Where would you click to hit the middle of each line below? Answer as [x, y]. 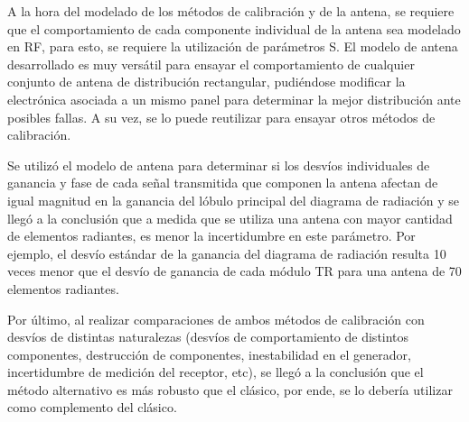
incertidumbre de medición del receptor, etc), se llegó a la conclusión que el [216, 372]
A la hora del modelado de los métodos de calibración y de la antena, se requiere [231, 11]
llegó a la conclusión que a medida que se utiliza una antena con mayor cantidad [230, 218]
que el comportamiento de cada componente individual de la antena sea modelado [234, 28]
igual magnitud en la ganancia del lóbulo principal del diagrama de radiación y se [233, 200]
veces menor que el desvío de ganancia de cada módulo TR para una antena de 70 [234, 271]
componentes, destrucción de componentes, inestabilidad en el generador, [209, 354]
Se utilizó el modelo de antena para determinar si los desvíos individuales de [219, 165]
